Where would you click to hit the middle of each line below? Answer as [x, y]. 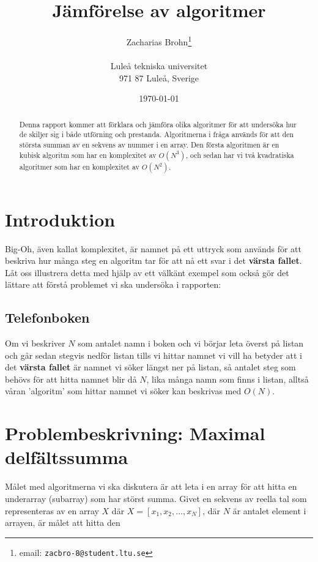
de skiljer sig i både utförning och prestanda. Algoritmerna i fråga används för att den [157, 134]
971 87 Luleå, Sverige [159, 77]
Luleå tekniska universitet [159, 65]
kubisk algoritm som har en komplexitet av [88, 155]
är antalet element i [269, 510]
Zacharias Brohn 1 [159, 41]
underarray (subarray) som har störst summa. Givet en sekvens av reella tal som [156, 498]
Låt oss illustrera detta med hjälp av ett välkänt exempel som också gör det [147, 272]
